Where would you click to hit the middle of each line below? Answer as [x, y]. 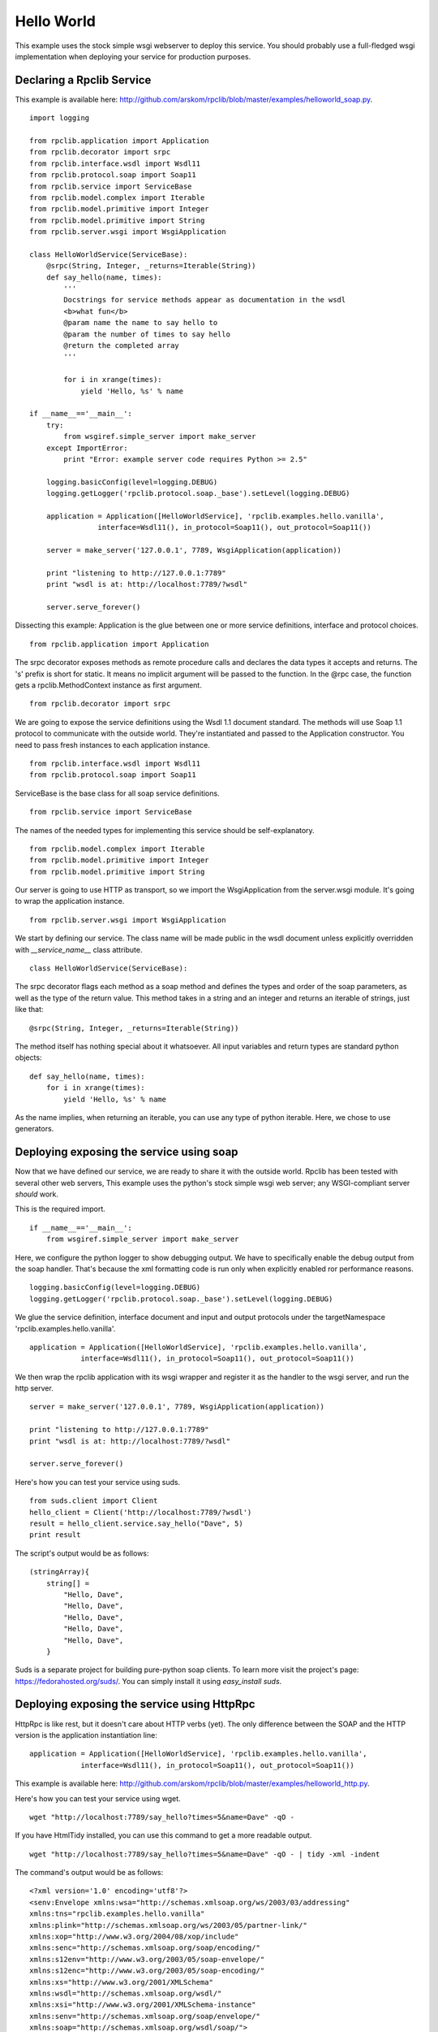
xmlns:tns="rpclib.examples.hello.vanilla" [117, 1914]
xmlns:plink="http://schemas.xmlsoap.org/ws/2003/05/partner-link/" [168, 1925]
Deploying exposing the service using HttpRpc [135, 1704]
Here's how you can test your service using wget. [98, 1798]
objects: [28, 1057]
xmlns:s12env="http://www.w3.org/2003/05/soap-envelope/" [147, 1959]
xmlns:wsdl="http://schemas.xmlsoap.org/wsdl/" [126, 1993]
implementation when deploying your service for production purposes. [133, 56]
